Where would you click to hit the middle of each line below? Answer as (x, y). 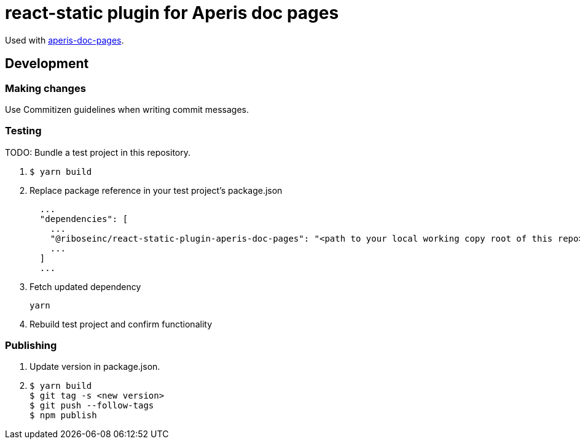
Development (47, 64)
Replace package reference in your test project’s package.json (156, 190)
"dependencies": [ (84, 219)
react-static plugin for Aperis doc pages (172, 13)
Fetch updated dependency (85, 286)
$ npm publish (63, 415)
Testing (23, 131)
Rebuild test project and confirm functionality (121, 324)
